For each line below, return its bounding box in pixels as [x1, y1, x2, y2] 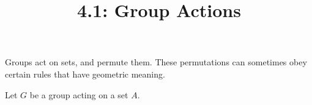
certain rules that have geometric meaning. [5, 67, 165, 80]
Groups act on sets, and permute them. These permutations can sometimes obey [5, 56, 307, 68]
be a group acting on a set [29, 88, 128, 101]
